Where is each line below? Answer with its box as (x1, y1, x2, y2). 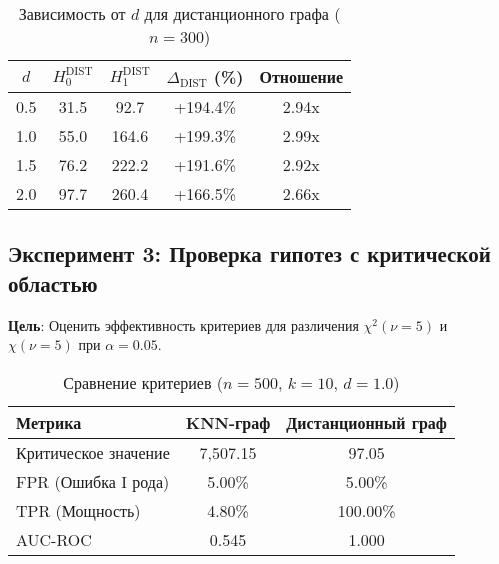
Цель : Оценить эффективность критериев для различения (8, 314, 359, 335)
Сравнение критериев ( (63, 370, 224, 394)
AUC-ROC (16, 527, 92, 551)
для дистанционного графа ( (144, 2, 341, 25)
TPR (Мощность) (16, 498, 141, 522)
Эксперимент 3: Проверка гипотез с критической (8, 238, 491, 269)
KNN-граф (185, 410, 271, 434)
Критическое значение (16, 440, 170, 464)
